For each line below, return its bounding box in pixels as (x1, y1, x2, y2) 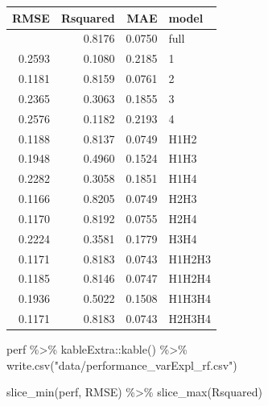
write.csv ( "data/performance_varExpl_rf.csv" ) (6, 356, 237, 373)
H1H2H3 (168, 250, 211, 267)
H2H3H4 (168, 310, 211, 327)
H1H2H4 (168, 270, 211, 287)
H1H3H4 (168, 290, 211, 307)
